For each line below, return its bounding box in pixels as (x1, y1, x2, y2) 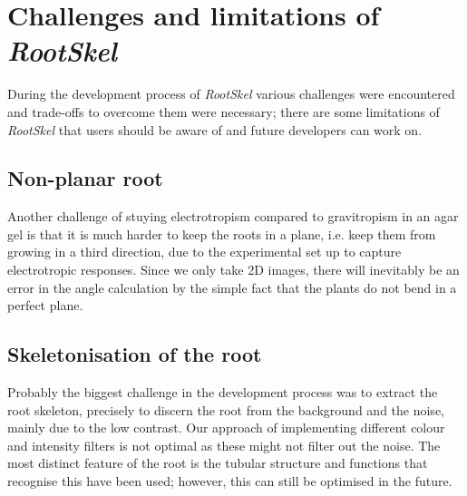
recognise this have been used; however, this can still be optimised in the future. (7, 472, 452, 491)
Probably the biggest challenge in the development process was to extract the (7, 383, 438, 402)
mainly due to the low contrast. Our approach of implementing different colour (7, 418, 445, 437)
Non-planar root (7, 164, 163, 192)
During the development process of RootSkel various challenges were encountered (7, 84, 455, 103)
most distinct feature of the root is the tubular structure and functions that (7, 453, 428, 472)
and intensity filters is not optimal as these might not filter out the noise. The (7, 435, 441, 454)
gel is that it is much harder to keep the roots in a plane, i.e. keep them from (7, 224, 436, 243)
